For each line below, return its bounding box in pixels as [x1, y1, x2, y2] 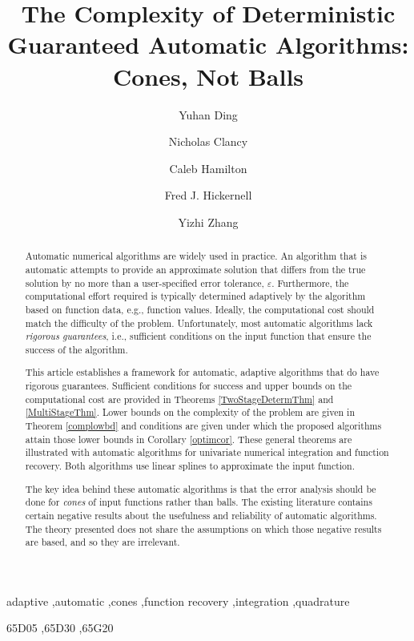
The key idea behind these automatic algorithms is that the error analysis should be [25, 482, 376, 495]
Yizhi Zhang [178, 213, 239, 230]
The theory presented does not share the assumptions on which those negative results [25, 522, 382, 535]
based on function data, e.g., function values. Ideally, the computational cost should [25, 302, 375, 316]
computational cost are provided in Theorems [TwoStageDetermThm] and [25, 392, 334, 405]
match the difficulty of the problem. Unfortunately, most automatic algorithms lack [25, 316, 373, 329]
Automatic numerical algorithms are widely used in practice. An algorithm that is [25, 249, 367, 263]
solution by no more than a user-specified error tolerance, [25, 276, 264, 289]
